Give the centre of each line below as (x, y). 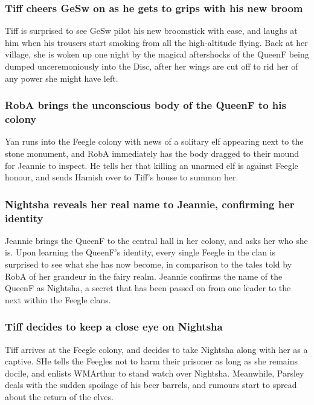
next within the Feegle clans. (58, 299)
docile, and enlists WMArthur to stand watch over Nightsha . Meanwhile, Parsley (155, 373)
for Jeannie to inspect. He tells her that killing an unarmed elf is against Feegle (152, 165)
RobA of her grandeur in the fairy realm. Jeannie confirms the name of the (144, 276)
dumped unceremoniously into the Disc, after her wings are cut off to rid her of (152, 66)
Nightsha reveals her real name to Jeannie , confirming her (150, 204)
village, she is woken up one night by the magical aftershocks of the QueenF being (157, 54)
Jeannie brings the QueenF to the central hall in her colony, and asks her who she (156, 240)
